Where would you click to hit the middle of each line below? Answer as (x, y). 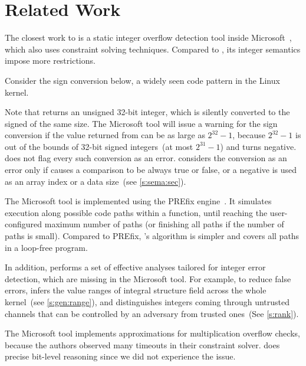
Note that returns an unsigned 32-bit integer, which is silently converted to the (147, 112)
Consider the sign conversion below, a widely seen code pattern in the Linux (142, 80)
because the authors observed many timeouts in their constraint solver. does (142, 344)
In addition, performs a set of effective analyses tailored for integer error (135, 267)
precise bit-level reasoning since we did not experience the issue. (120, 356)
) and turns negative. (258, 146)
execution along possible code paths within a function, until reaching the (136, 212)
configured (24, 224)
